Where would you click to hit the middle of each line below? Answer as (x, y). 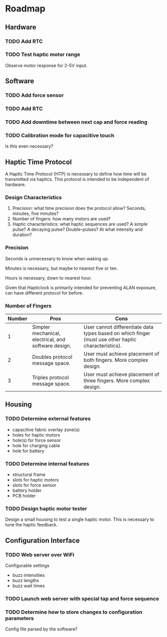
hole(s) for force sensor (37, 440)
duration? (22, 235)
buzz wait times (29, 586)
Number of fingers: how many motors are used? (61, 219)
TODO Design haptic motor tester (46, 508)
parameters (19, 618)
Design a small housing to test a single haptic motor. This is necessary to (80, 519)
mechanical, (46, 333)
